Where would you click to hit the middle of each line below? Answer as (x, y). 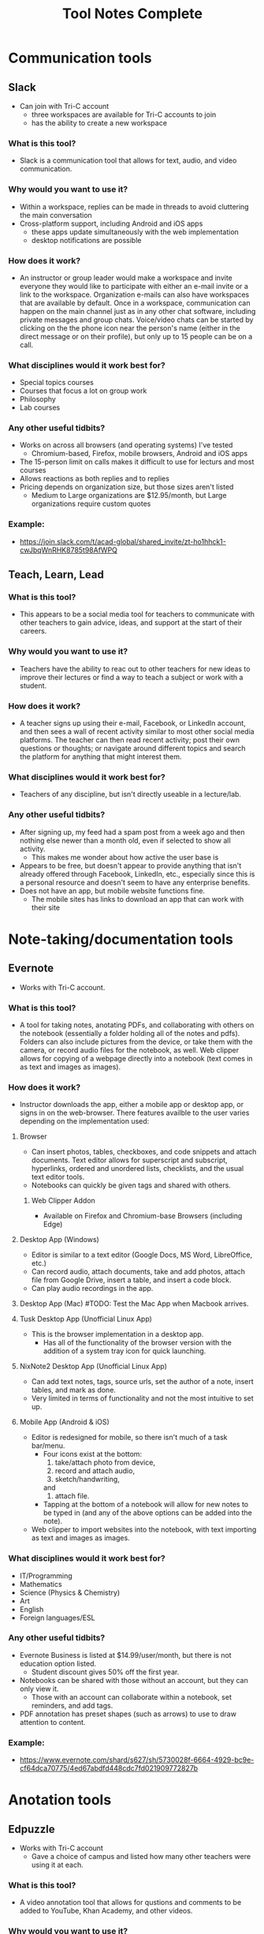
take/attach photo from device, (105, 1463)
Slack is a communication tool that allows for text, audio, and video (128, 161)
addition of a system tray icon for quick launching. (125, 1351)
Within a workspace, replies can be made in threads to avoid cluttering (134, 207)
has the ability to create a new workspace (99, 123)
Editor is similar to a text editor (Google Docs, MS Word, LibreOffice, (142, 1255)
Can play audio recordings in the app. (92, 1289)
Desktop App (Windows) (59, 1240)
